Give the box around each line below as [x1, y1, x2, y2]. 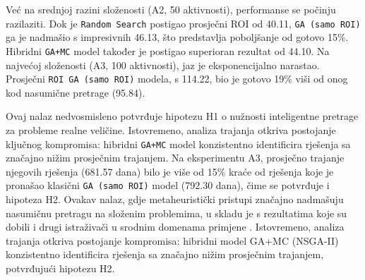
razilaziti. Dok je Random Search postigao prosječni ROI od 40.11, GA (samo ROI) [6, 16, 361, 30]
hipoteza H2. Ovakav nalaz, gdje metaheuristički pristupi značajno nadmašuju [6, 192, 344, 207]
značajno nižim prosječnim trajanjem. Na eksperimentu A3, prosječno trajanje [6, 150, 345, 165]
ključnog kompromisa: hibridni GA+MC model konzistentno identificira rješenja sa [6, 136, 351, 151]
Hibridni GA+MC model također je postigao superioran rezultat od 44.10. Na [6, 43, 330, 58]
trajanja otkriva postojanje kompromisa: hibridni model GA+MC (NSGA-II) [6, 233, 339, 248]
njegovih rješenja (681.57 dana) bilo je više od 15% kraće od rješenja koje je [6, 164, 334, 178]
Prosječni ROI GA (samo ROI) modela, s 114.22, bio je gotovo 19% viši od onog [6, 71, 348, 86]
